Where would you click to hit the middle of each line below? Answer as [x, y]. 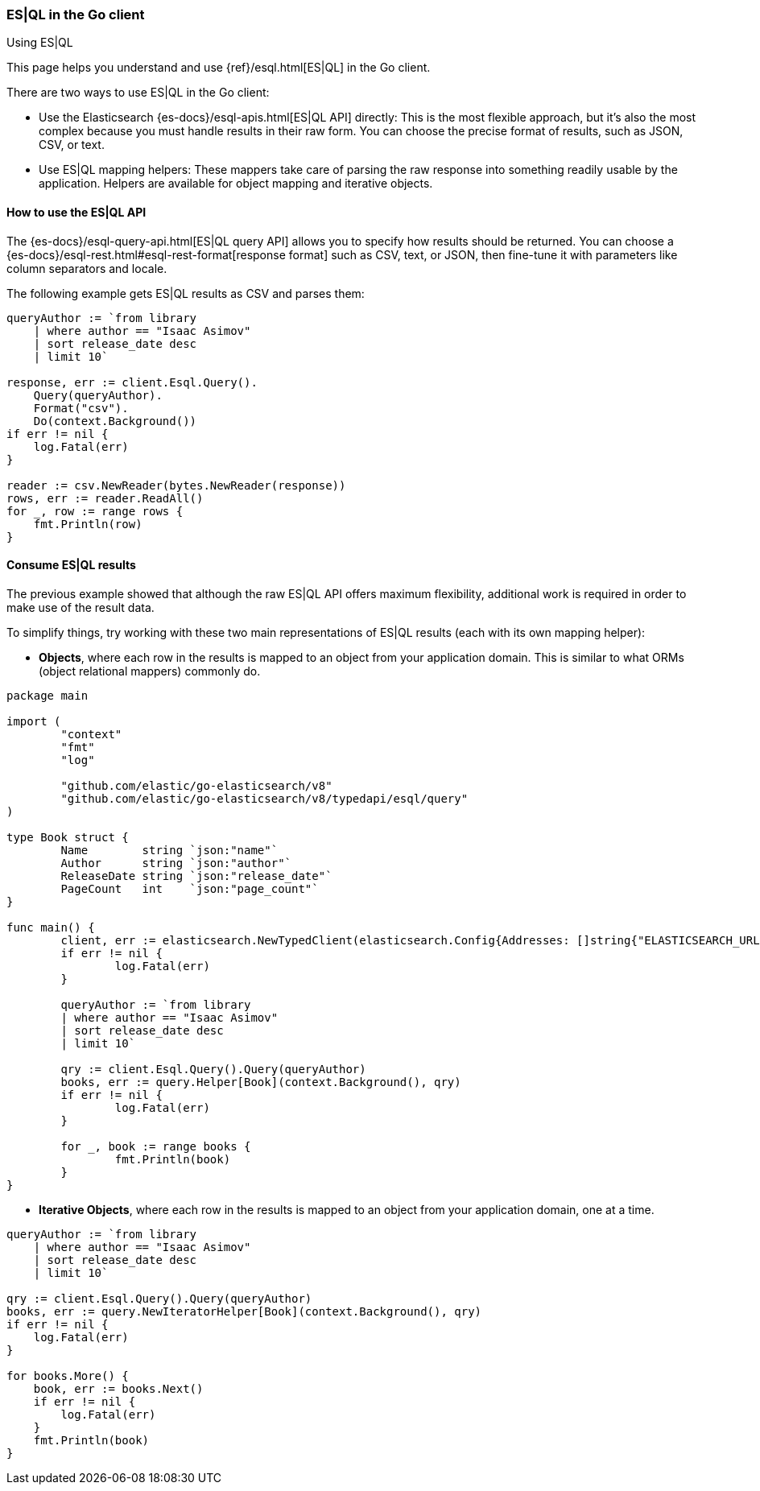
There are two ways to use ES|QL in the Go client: [138, 93]
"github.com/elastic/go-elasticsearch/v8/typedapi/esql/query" [264, 798]
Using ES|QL [40, 43]
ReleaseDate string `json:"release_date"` [196, 876]
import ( [34, 721]
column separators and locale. [87, 268]
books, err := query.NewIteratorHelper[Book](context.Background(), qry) [244, 1311]
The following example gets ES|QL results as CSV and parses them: [186, 293]
